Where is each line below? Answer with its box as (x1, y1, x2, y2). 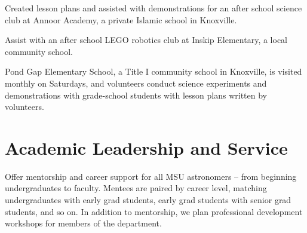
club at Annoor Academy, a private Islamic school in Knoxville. (5, 13, 237, 26)
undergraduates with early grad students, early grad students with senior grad (5, 194, 291, 206)
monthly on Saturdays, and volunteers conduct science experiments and (5, 76, 267, 89)
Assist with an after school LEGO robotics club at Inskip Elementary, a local (5, 33, 287, 46)
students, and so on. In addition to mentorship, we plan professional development (5, 205, 303, 217)
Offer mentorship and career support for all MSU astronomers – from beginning (5, 170, 297, 182)
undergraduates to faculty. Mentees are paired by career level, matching (5, 182, 267, 194)
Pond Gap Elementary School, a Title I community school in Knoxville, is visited (5, 65, 302, 78)
